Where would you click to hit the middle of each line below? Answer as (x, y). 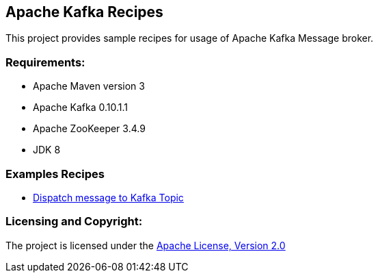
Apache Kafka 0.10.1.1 (81, 108)
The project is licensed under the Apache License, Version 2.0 (146, 245)
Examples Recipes (55, 174)
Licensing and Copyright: (74, 222)
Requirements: (45, 62)
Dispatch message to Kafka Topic (108, 197)
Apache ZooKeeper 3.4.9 (89, 129)
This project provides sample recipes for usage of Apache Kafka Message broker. (190, 38)
